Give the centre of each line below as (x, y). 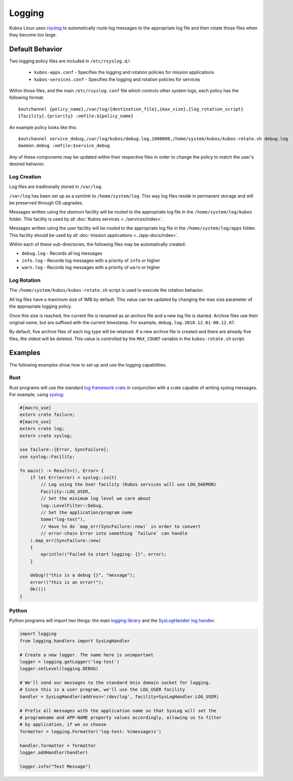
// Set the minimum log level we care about (96, 498)
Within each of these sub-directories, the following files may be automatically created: (98, 244)
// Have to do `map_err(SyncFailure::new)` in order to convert (121, 526)
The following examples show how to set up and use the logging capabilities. (88, 365)
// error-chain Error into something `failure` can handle (114, 533)
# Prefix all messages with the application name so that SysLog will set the (118, 710)
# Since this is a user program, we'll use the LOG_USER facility (102, 690)
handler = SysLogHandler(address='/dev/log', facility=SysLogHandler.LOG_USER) (119, 696)
